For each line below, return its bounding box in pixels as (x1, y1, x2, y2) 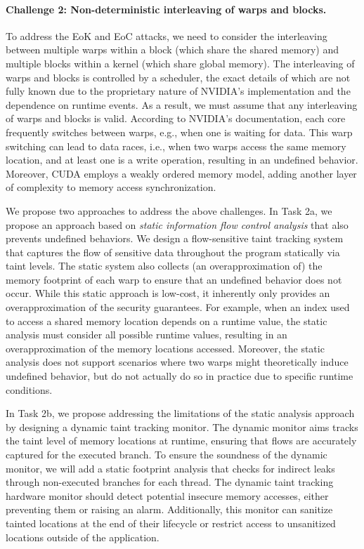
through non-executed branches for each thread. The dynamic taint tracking (6, 475, 334, 489)
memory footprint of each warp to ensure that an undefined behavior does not (6, 272, 342, 286)
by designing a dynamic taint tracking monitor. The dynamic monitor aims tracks (6, 419, 358, 434)
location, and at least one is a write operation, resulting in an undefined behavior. (6, 152, 358, 167)
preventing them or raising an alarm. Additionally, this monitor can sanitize (6, 502, 333, 517)
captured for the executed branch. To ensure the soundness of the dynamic (6, 447, 327, 462)
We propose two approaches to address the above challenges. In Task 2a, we (6, 203, 332, 218)
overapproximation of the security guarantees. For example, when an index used (6, 300, 350, 315)
